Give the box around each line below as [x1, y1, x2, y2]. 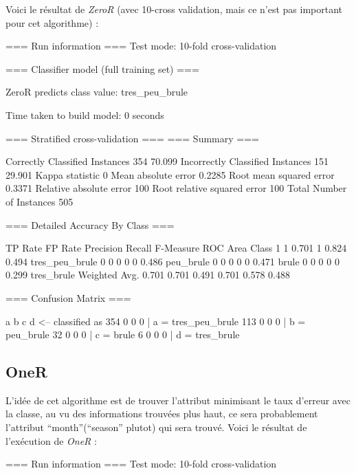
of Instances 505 [5, 194, 74, 208]
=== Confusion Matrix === [5, 290, 131, 305]
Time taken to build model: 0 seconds [5, 107, 164, 122]
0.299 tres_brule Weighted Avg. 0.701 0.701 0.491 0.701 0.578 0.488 [5, 267, 290, 282]
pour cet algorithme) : [5, 15, 99, 30]
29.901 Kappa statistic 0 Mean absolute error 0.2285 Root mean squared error [5, 167, 335, 181]
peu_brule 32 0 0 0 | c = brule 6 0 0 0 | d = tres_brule [5, 327, 240, 342]
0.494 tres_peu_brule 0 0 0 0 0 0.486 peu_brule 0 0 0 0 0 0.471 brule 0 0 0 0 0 [5, 254, 340, 268]
